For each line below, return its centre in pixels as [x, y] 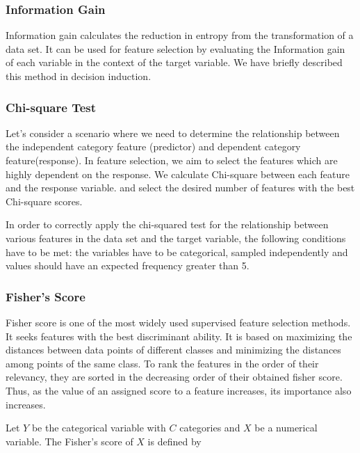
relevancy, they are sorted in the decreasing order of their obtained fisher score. [174, 377]
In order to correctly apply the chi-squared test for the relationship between [167, 224]
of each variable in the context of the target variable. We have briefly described [174, 62]
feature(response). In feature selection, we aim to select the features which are [172, 160]
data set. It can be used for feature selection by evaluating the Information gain [175, 48]
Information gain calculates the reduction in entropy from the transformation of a [180, 35]
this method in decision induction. [79, 76]
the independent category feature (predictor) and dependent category [153, 146]
